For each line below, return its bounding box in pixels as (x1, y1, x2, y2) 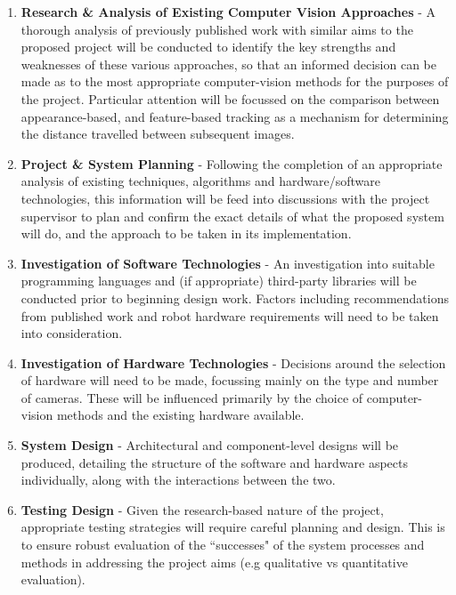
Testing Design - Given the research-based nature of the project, (20, 500, 384, 519)
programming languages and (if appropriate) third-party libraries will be (20, 271, 417, 290)
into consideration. (20, 324, 123, 342)
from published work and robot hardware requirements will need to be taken (20, 306, 439, 325)
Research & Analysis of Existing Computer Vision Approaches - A (20, 3, 436, 20)
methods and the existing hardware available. (56, 406, 305, 424)
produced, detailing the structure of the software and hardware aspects (20, 453, 408, 471)
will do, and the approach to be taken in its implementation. (20, 224, 352, 243)
